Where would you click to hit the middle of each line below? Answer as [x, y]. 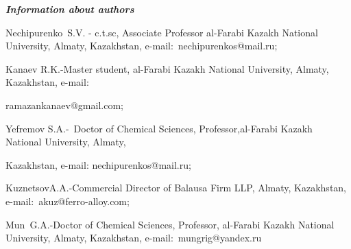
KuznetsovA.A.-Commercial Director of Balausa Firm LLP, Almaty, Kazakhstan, [176, 188]
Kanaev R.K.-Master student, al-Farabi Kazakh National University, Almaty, [167, 68]
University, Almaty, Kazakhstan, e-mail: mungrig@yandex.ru [134, 238]
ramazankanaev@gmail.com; [64, 105]
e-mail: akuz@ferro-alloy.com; [68, 201]
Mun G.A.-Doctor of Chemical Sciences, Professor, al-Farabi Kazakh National [170, 224]
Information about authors [70, 9]
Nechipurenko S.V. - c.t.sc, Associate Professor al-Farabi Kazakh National [162, 32]
